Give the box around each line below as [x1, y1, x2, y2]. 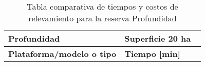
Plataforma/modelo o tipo [8, 48, 117, 59]
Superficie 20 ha [124, 32, 191, 44]
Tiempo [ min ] [124, 48, 180, 59]
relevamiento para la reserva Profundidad [28, 12, 177, 24]
